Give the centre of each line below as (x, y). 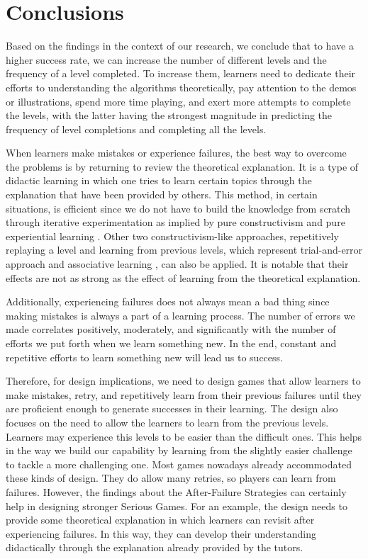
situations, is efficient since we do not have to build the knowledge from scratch (178, 208)
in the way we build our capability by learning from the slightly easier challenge (179, 450)
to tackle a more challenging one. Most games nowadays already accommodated (179, 464)
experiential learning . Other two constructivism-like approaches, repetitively (172, 236)
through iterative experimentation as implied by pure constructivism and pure (175, 222)
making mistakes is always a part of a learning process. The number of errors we (180, 315)
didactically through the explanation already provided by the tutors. (155, 547)
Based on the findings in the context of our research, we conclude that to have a (180, 46)
